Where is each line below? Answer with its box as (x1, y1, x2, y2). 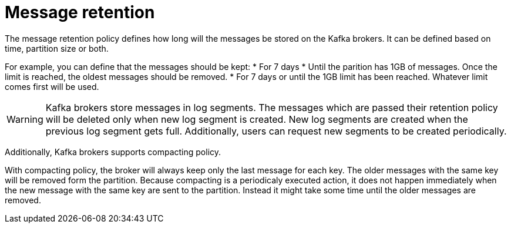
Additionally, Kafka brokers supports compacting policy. (5, 146, 221, 157)
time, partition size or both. (5, 43, 109, 53)
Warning (6, 113, 43, 125)
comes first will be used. (5, 81, 99, 92)
